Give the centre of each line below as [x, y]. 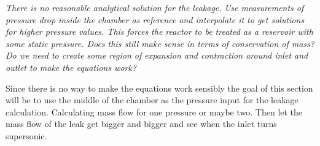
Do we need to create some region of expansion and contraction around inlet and [157, 55]
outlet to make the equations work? [71, 67]
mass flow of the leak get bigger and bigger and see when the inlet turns [141, 124]
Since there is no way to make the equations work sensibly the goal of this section [159, 88]
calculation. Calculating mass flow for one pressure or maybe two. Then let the [154, 111]
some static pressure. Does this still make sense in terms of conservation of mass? [160, 43]
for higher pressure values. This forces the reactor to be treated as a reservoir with [159, 31]
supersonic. [26, 135]
